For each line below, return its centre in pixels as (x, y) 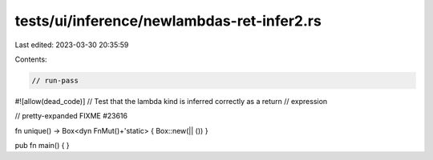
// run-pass (55, 80)
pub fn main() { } (42, 146)
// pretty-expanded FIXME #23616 (71, 116)
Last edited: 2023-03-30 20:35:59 (72, 45)
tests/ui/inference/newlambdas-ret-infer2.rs (168, 21)
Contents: (31, 59)
